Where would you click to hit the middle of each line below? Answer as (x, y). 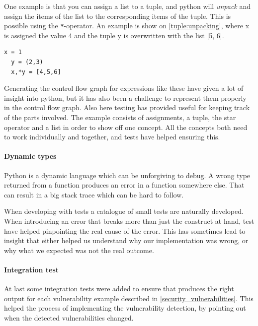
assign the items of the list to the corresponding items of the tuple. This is (118, 16)
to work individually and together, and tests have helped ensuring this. (112, 137)
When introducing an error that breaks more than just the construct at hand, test (129, 221)
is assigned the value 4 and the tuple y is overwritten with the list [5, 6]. (114, 35)
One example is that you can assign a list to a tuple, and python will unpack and (128, 6)
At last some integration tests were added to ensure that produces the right (119, 289)
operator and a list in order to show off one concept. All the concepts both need (126, 127)
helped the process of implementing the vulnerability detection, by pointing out (125, 308)
